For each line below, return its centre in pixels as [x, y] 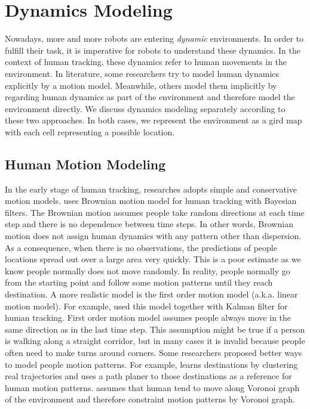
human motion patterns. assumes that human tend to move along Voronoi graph [152, 387]
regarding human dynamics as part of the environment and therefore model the [150, 97]
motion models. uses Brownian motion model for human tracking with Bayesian [151, 201]
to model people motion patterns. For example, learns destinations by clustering [151, 364]
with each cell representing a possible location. [90, 131]
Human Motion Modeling [85, 164]
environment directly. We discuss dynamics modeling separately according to [145, 108]
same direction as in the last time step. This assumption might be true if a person [155, 329]
